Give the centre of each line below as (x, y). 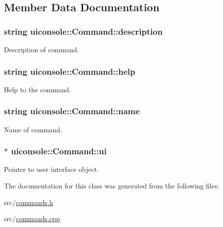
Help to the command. (38, 89)
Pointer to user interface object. (52, 169)
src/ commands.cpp (32, 218)
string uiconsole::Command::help (70, 71)
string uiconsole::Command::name (72, 111)
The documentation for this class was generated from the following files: (112, 186)
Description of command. (42, 49)
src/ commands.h (29, 202)
